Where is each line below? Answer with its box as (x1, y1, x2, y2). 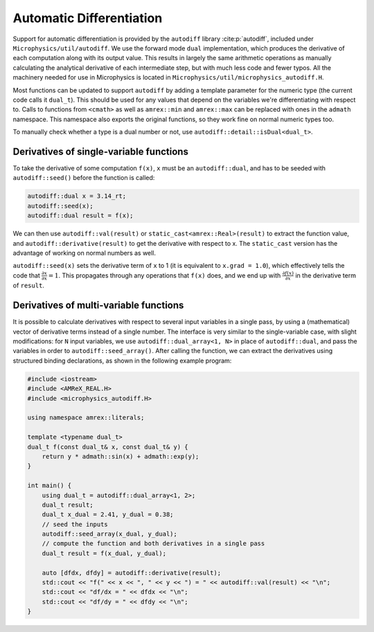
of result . (12, 281, 45, 290)
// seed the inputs (42, 520, 109, 528)
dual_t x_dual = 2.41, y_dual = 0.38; (42, 511, 174, 518)
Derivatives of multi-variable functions (12, 300, 184, 312)
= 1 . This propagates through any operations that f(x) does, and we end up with (48, 271, 281, 280)
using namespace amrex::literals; (27, 414, 145, 422)
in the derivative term (295, 271, 357, 280)
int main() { (27, 482, 72, 489)
